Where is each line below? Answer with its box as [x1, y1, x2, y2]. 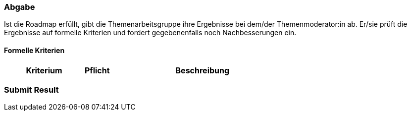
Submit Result [4, 84, 59, 95]
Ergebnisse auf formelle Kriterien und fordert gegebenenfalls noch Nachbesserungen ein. [4, 28, 297, 37]
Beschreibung [175, 65, 230, 75]
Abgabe [4, 2, 35, 12]
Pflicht [84, 65, 110, 75]
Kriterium [26, 65, 62, 75]
